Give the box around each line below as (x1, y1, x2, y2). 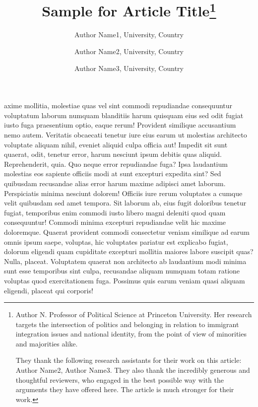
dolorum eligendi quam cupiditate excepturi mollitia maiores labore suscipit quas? (4, 246, 254, 257)
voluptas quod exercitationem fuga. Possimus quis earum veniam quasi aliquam (4, 275, 245, 285)
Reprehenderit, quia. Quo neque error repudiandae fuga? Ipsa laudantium (4, 158, 228, 169)
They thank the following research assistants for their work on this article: (15, 355, 242, 365)
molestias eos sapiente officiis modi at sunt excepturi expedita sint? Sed (4, 168, 221, 179)
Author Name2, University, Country (74, 46, 184, 57)
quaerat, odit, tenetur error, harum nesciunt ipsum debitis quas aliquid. (4, 149, 222, 159)
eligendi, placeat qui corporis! (4, 285, 93, 295)
